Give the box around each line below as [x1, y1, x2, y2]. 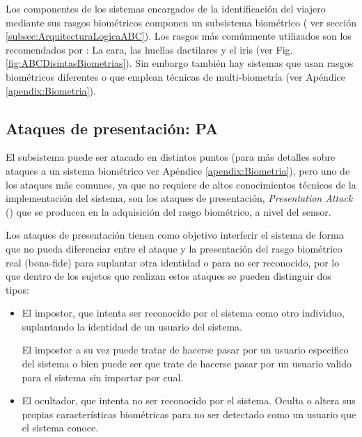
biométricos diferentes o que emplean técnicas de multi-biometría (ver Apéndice [6, 69, 346, 84]
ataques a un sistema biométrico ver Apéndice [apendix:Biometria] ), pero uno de [6, 163, 350, 177]
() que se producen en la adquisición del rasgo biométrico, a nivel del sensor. [6, 204, 331, 218]
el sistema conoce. [22, 420, 99, 435]
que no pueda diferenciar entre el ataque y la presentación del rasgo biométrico [6, 241, 343, 255]
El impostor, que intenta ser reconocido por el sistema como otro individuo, [22, 305, 345, 320]
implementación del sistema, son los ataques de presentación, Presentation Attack [6, 191, 353, 205]
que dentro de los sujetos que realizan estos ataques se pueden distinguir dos [6, 269, 331, 283]
